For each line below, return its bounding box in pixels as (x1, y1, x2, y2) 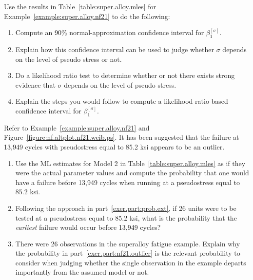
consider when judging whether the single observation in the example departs (15, 257, 246, 267)
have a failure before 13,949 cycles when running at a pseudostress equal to (15, 177, 240, 187)
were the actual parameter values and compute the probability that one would (15, 168, 249, 178)
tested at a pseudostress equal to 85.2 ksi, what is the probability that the (15, 212, 237, 223)
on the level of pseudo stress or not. (15, 54, 122, 64)
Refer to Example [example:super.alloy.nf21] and (4, 122, 150, 132)
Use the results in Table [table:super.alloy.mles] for (4, 1, 156, 11)
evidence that (15, 79, 56, 90)
